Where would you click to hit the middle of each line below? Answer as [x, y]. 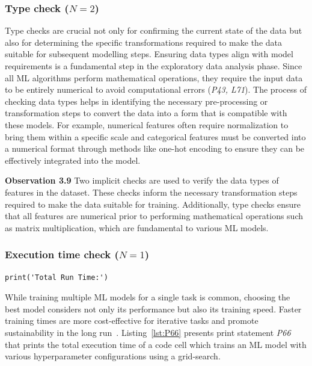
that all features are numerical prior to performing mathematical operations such [154, 216]
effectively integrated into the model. [73, 160]
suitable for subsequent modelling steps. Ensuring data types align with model [149, 54]
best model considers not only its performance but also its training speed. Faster [153, 309]
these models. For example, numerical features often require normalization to [147, 124]
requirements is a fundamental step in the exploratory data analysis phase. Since [154, 66]
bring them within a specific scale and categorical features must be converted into [155, 136]
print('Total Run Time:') [57, 277]
